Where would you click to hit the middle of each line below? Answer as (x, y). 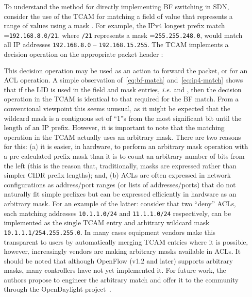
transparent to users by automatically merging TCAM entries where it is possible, (126, 241)
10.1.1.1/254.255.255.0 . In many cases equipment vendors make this (110, 232)
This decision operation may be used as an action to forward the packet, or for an (126, 70)
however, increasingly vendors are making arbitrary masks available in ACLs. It (122, 251)
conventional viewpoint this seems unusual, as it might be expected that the (117, 108)
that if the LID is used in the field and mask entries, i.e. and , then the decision (123, 89)
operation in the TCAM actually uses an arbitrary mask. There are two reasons (123, 137)
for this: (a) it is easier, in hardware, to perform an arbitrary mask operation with (126, 146)
